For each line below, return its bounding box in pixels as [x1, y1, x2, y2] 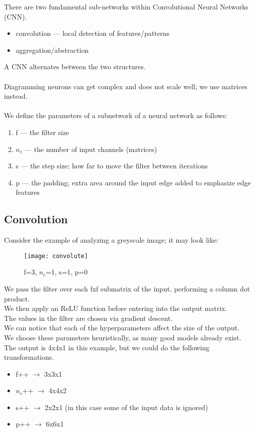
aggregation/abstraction [15, 44, 89, 55]
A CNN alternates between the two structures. [4, 61, 146, 72]
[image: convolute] [24, 252, 88, 260]
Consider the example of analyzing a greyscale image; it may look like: [4, 235, 219, 245]
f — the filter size [15, 127, 69, 137]
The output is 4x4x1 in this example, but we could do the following [4, 342, 210, 352]
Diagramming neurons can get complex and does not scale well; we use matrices [4, 81, 248, 91]
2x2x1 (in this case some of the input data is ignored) [45, 402, 208, 412]
